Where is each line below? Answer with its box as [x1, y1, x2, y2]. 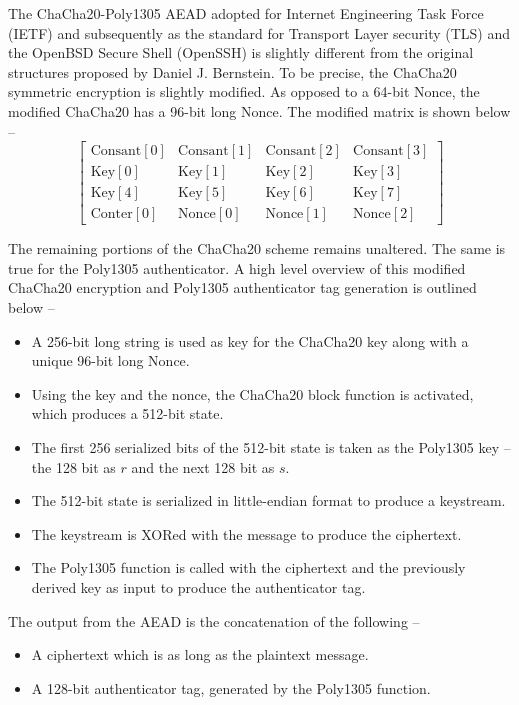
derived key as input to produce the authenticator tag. [31, 577, 366, 597]
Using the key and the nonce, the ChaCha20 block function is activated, [31, 383, 474, 404]
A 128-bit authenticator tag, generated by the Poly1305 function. [31, 677, 431, 698]
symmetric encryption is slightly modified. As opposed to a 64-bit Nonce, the [8, 81, 480, 102]
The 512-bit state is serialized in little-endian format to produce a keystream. [31, 490, 506, 511]
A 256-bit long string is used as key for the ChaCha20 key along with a [31, 330, 469, 351]
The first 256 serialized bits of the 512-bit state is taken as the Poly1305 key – [31, 437, 511, 458]
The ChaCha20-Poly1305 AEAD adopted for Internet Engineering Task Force [8, 3, 484, 23]
